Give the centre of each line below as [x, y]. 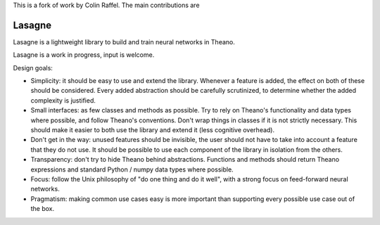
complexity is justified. [63, 100]
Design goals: [33, 67]
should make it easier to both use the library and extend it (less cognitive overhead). [152, 130]
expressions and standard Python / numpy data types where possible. [132, 169]
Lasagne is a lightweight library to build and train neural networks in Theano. [124, 41]
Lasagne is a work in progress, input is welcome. [84, 55]
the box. [43, 209]
